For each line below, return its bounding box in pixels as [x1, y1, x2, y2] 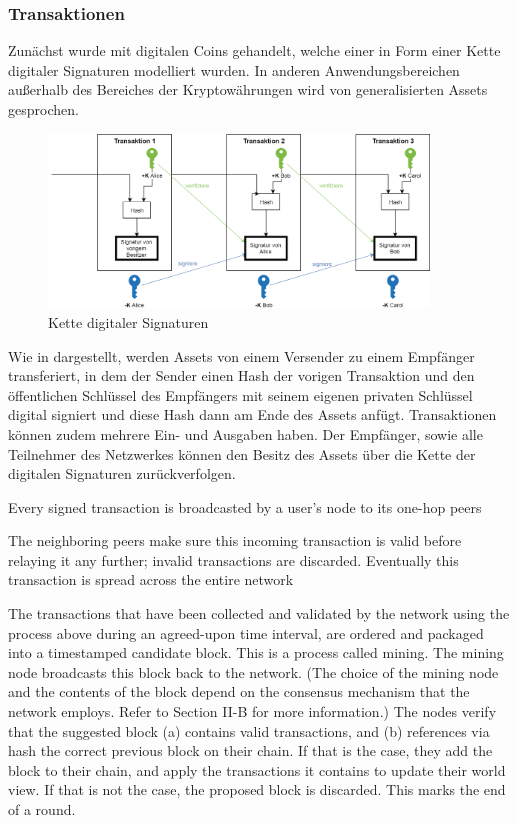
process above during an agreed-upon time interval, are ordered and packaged [8, 622, 484, 643]
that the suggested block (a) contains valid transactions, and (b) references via [8, 720, 490, 741]
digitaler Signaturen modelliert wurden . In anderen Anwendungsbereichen [8, 59, 460, 80]
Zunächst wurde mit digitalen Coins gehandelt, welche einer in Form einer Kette [8, 40, 501, 61]
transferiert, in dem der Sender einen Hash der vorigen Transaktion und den [8, 365, 475, 386]
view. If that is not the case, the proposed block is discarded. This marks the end [8, 779, 506, 800]
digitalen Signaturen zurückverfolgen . [8, 463, 236, 484]
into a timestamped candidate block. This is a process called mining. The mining [8, 642, 504, 663]
